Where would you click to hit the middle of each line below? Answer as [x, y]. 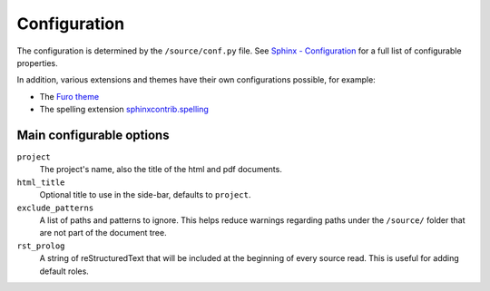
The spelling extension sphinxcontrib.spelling [124, 110]
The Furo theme [69, 96]
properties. [37, 63]
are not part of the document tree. [103, 233]
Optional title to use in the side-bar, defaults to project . [145, 195]
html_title [41, 182]
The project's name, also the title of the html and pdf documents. [161, 170]
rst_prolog [41, 246]
